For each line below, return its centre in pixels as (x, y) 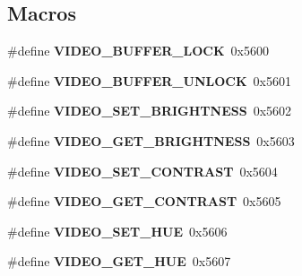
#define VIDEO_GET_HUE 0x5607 (119, 261)
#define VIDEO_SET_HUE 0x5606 (117, 231)
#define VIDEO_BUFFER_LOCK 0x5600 (138, 51)
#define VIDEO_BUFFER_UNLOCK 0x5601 (149, 80)
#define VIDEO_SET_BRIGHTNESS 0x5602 (150, 111)
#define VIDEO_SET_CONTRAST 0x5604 (142, 171)
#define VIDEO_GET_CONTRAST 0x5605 (144, 201)
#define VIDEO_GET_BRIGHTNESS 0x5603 (151, 140)
